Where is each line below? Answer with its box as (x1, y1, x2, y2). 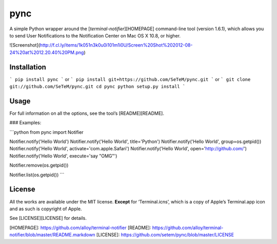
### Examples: (9, 119, 42, 126)
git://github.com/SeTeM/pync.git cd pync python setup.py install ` (9, 84, 186, 90)
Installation (9, 63, 46, 71)
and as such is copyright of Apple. (9, 206, 82, 212)
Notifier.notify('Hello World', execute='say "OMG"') (9, 153, 117, 159)
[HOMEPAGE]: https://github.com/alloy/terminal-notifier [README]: (9, 225, 151, 231)
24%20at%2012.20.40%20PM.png (9, 49, 84, 55)
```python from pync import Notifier (9, 129, 84, 135)
